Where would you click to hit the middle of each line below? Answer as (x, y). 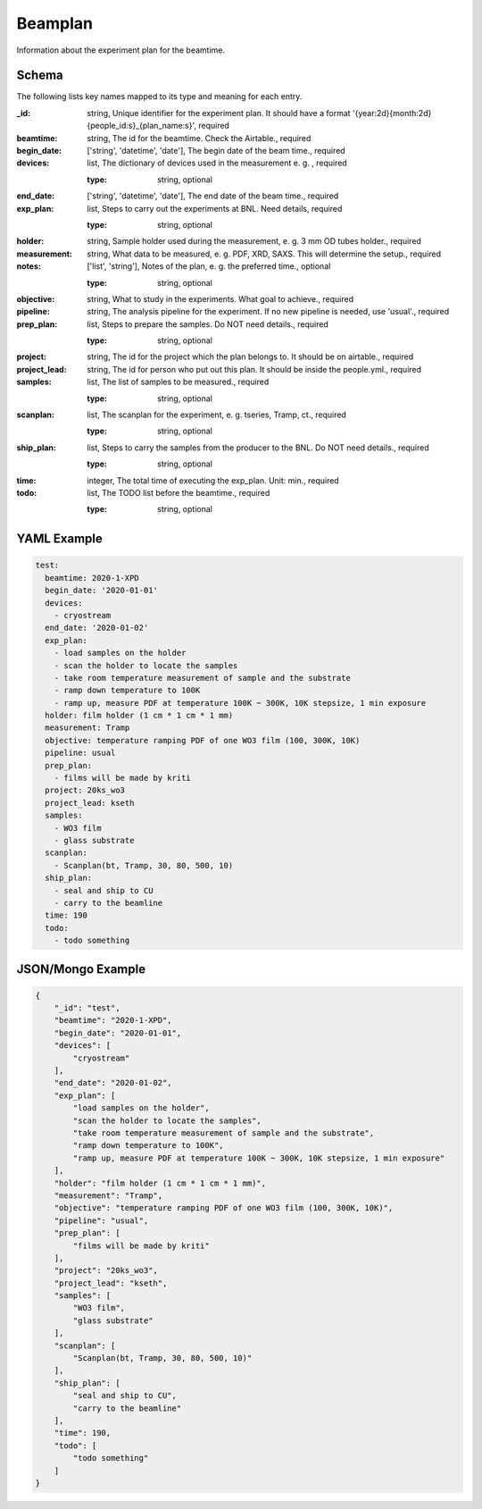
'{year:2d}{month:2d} (392, 113)
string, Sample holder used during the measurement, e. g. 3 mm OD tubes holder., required (254, 241)
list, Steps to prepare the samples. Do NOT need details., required (208, 324)
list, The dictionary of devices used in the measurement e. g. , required (217, 163)
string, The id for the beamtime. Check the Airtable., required (199, 138)
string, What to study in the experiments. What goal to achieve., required (220, 298)
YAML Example (59, 539)
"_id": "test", (87, 1008)
